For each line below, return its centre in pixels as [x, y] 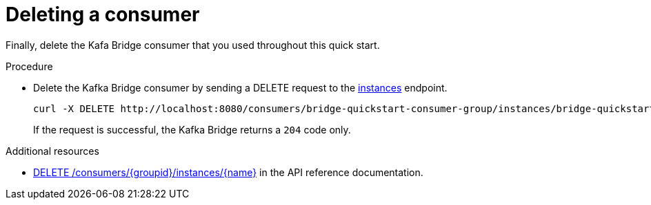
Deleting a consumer [103, 14]
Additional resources [52, 151]
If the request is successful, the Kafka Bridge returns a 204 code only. [192, 129]
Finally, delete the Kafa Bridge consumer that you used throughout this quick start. [193, 45]
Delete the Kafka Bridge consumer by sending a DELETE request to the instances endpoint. [240, 87]
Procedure [29, 66]
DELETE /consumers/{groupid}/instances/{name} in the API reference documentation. [228, 172]
